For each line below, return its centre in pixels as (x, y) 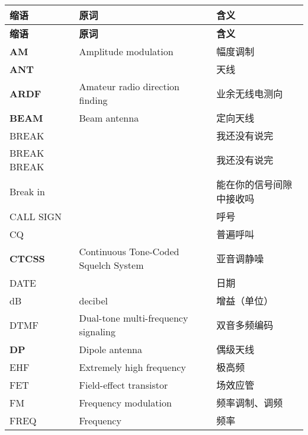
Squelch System (111, 265)
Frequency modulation (125, 402)
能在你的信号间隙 (254, 184)
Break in (27, 191)
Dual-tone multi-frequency (134, 318)
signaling (97, 331)
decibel (93, 300)
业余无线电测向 (250, 93)
